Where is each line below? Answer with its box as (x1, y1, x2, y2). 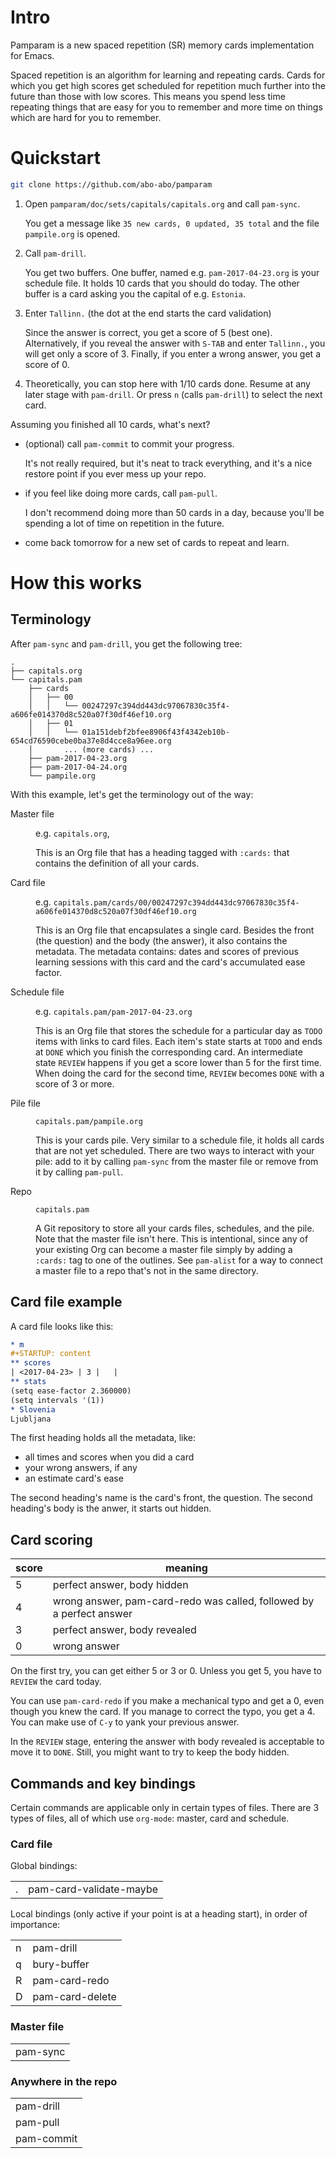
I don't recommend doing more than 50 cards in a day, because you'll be (24, 506, 325, 518)
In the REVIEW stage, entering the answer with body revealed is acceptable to (10, 1736, 325, 1748)
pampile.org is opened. (24, 227, 121, 240)
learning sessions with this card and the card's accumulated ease (35, 956, 306, 968)
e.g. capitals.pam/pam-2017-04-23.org (35, 1005, 193, 1017)
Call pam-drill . (24, 247, 87, 259)
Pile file (10, 1097, 41, 1109)
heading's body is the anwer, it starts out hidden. (10, 1502, 212, 1515)
